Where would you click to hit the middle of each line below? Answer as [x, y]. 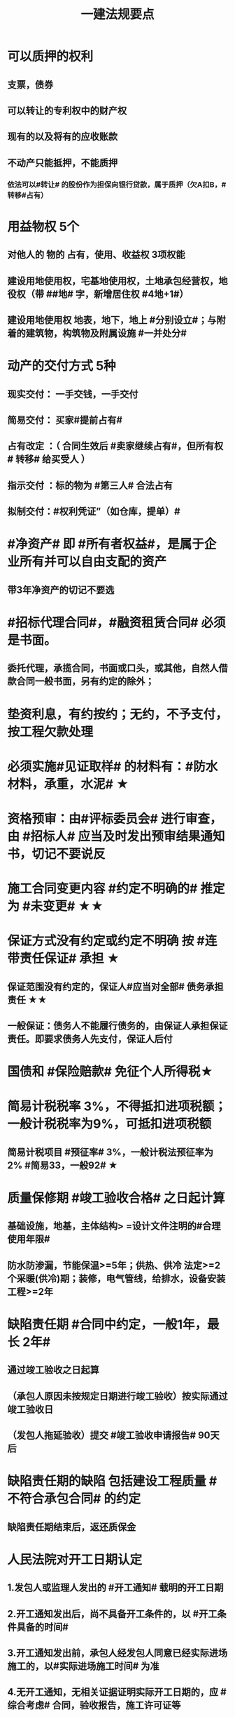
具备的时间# [42, 1627]
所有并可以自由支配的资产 [93, 562]
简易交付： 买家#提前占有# [65, 420]
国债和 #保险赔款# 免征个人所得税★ [110, 1072]
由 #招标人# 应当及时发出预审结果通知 [116, 836]
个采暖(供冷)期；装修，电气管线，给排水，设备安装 [116, 1278]
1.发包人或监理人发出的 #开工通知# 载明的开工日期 [115, 1588]
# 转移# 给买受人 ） [49, 460]
